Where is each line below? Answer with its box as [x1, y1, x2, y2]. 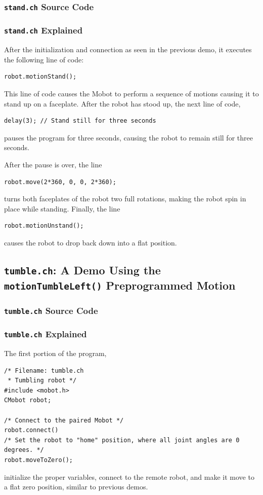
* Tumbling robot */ [8, 377, 77, 384]
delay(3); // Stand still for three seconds [4, 117, 156, 125]
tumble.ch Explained [4, 328, 87, 340]
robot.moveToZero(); [4, 456, 73, 464]
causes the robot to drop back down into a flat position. [4, 237, 177, 247]
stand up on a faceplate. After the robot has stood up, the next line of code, [4, 98, 241, 109]
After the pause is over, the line [4, 159, 102, 169]
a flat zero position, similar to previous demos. [4, 481, 148, 492]
